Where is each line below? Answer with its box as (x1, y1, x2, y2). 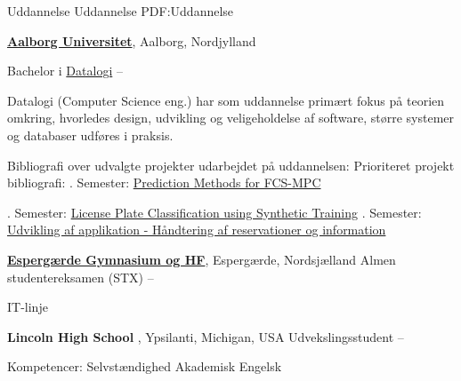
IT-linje (7, 298, 48, 316)
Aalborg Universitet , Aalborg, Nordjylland (7, 31, 256, 50)
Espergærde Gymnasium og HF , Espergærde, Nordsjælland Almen (7, 250, 396, 268)
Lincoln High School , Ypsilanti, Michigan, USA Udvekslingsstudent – (7, 327, 404, 345)
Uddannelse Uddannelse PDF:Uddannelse (7, 2, 234, 20)
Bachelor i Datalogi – (7, 61, 123, 80)
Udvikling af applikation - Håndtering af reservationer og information (7, 220, 386, 239)
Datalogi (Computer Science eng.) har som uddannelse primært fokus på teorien (7, 91, 445, 109)
